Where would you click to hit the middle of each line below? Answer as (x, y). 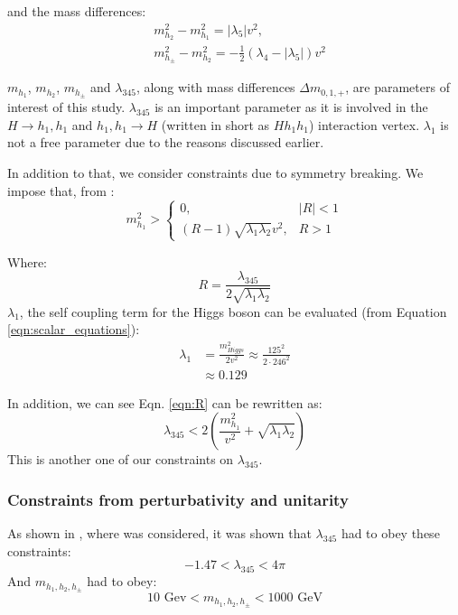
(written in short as (215, 124)
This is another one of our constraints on (121, 459)
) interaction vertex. (364, 124)
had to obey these (390, 533)
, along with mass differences (215, 87)
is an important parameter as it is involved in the (291, 107)
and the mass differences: (77, 11)
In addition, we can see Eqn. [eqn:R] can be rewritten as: (165, 402)
